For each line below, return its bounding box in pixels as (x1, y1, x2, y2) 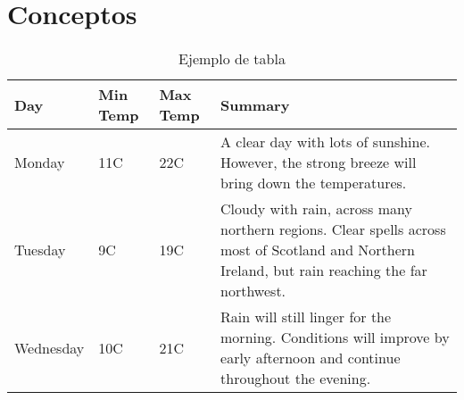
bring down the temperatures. (220, 172, 407, 194)
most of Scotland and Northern (220, 239, 416, 261)
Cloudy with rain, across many (220, 198, 412, 220)
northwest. (220, 280, 286, 302)
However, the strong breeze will (220, 152, 417, 173)
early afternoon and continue (220, 347, 401, 369)
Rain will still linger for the (220, 306, 392, 328)
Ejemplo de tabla (178, 48, 286, 70)
